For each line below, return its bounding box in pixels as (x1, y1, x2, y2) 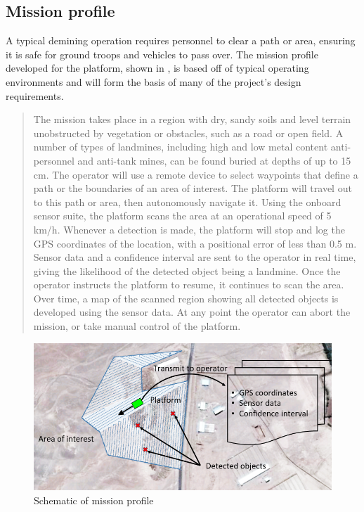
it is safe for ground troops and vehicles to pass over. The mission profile (6, 46, 318, 61)
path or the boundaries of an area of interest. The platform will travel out (33, 181, 352, 196)
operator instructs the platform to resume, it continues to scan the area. (33, 277, 344, 292)
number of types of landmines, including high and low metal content (33, 139, 328, 154)
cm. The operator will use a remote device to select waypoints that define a (33, 167, 358, 181)
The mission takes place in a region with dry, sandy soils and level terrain (33, 112, 351, 127)
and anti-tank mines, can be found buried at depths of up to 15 (77, 153, 351, 167)
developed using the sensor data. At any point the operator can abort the (33, 305, 351, 319)
